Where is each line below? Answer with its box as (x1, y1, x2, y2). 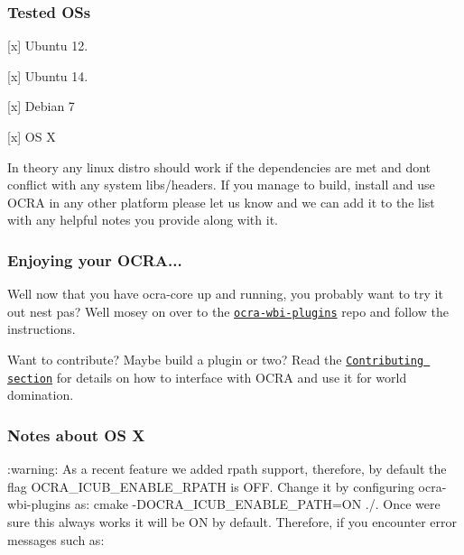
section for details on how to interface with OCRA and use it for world (7, 367, 407, 386)
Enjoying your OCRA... (7, 248, 182, 271)
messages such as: (7, 530, 105, 549)
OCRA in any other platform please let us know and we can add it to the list (7, 192, 435, 211)
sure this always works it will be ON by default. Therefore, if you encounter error (7, 512, 458, 531)
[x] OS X (7, 127, 56, 145)
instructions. (7, 319, 76, 338)
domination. (7, 385, 74, 404)
